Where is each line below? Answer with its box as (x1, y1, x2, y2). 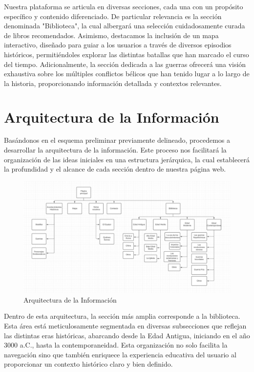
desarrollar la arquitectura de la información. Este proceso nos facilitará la (4, 145, 227, 155)
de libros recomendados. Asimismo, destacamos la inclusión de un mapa (4, 30, 219, 40)
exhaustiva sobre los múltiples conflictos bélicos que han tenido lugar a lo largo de (4, 68, 250, 79)
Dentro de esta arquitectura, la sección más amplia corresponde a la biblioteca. (4, 311, 240, 321)
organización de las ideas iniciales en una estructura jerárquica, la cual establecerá (4, 154, 250, 164)
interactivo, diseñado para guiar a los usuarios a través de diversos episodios (4, 40, 232, 50)
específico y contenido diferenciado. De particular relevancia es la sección (4, 11, 222, 21)
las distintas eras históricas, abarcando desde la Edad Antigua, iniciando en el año (4, 330, 250, 340)
